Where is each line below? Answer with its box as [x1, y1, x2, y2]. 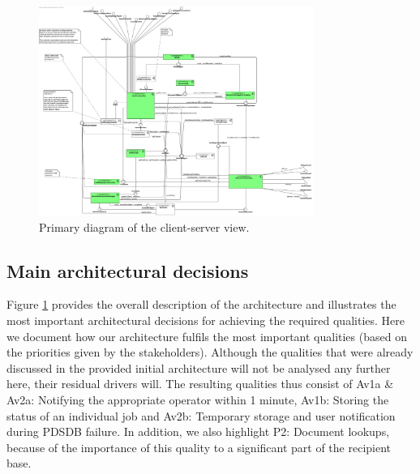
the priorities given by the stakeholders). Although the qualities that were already [6, 344, 414, 361]
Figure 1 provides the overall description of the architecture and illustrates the [6, 296, 396, 313]
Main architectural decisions [6, 258, 249, 283]
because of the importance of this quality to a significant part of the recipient [6, 438, 392, 455]
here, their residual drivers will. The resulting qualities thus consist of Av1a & [6, 375, 394, 392]
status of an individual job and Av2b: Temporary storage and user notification [6, 407, 396, 424]
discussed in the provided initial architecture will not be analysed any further [6, 359, 391, 376]
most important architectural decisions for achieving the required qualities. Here [6, 312, 405, 329]
